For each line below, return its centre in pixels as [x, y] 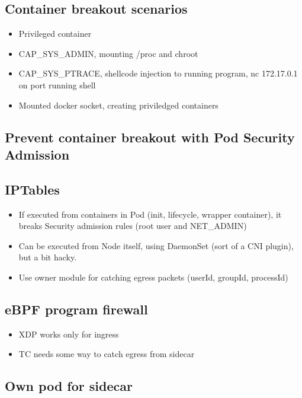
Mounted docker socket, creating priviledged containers [118, 105]
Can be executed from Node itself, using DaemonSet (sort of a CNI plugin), [156, 245]
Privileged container [55, 34]
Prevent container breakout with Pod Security [150, 137]
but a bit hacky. [48, 257]
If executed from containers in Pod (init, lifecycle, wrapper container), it [150, 214]
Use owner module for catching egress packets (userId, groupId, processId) [153, 277]
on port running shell [57, 85]
